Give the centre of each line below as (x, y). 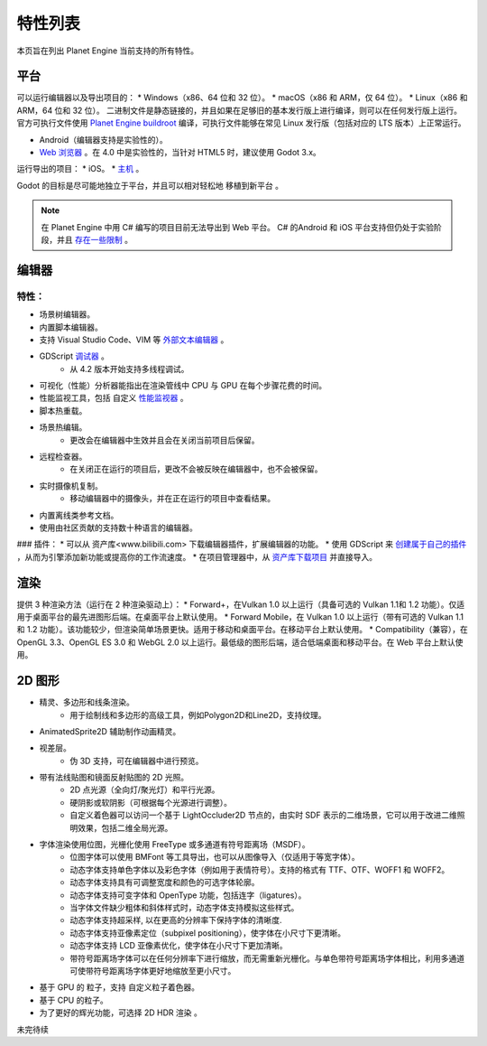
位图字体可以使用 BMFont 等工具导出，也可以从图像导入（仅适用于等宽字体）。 (215, 857)
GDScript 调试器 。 (74, 356)
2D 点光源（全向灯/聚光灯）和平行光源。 (145, 789)
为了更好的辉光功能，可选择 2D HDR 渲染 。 (120, 1013)
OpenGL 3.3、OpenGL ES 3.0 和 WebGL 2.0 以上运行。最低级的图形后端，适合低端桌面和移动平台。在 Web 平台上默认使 (240, 642)
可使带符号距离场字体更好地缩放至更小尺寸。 (153, 970)
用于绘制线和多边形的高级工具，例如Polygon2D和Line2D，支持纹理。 (198, 714)
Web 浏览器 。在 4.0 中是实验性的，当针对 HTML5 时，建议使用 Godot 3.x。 (180, 153)
